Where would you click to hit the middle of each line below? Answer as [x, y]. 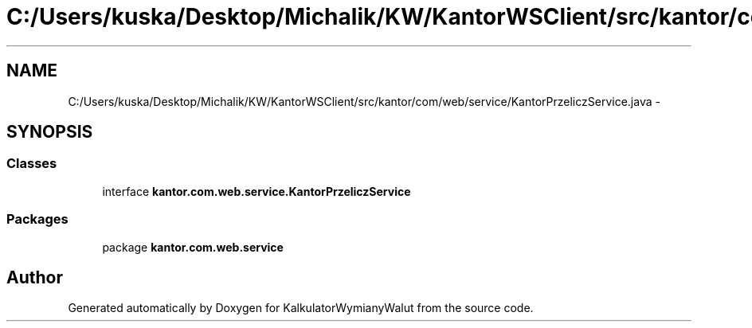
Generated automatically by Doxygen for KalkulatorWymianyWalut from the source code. [301, 308]
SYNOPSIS [50, 132]
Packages [37, 219]
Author [35, 277]
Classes [32, 164]
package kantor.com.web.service [193, 247]
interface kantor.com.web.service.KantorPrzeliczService [257, 191]
